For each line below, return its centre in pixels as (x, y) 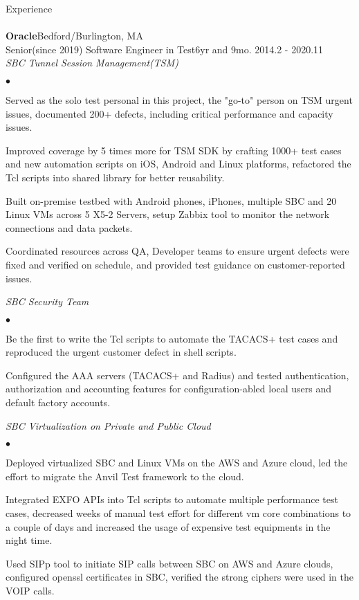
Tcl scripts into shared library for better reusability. (115, 177)
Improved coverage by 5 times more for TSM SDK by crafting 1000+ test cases (174, 150)
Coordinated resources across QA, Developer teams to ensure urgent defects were (177, 251)
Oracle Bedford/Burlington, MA (74, 36)
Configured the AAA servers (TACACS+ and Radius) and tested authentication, (177, 375)
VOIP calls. (30, 590)
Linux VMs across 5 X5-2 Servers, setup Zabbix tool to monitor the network (168, 214)
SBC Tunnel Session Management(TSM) (92, 63)
